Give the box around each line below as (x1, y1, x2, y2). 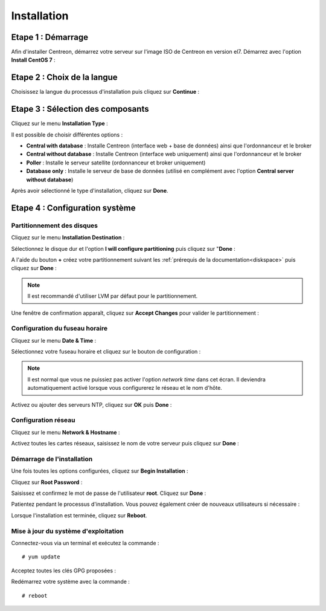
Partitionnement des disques (11, 221, 98, 230)
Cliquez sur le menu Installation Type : (11, 120, 108, 127)
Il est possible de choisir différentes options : (11, 131, 123, 138)
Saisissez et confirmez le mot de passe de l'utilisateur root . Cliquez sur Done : (11, 490, 206, 497)
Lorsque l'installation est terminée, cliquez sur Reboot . (11, 511, 147, 519)
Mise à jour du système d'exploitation (11, 526, 124, 535)
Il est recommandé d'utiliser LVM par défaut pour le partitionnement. (27, 293, 198, 300)
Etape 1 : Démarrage (11, 32, 89, 42)
